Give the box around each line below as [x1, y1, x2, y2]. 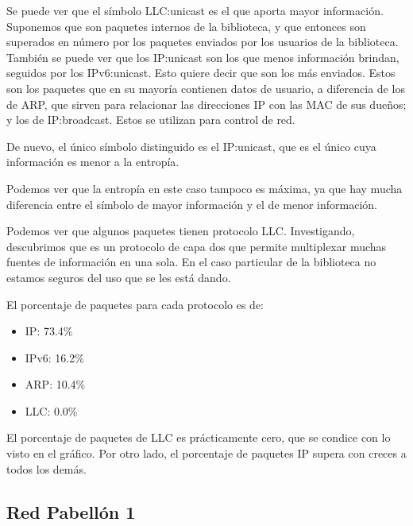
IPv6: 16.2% [25, 349, 84, 365]
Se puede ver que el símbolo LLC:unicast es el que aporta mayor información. [6, 2, 384, 18]
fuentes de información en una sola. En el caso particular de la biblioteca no [6, 253, 376, 270]
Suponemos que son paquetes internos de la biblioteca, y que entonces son [6, 17, 366, 34]
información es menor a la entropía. [6, 153, 179, 170]
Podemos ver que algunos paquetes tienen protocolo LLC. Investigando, [6, 222, 355, 239]
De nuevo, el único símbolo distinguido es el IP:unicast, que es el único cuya [6, 137, 376, 154]
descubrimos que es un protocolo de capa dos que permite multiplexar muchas [6, 238, 387, 254]
